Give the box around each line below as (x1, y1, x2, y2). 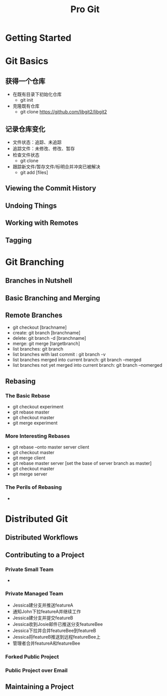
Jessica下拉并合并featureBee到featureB (12, 627, 96, 634)
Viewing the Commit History (5, 184, 96, 193)
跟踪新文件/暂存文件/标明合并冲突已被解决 (12, 164, 100, 170)
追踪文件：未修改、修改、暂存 (12, 146, 75, 151)
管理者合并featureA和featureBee (12, 640, 80, 646)
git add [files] (20, 169, 48, 175)
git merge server (12, 471, 48, 477)
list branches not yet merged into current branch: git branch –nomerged (12, 362, 162, 368)
